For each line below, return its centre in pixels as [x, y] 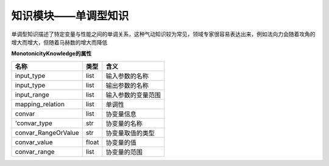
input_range [32, 94]
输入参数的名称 [127, 76]
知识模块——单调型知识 [70, 16]
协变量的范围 [124, 152]
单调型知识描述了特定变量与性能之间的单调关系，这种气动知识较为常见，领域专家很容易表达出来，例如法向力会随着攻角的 [163, 34]
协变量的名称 [124, 123]
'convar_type [34, 123]
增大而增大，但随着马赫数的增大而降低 [59, 42]
